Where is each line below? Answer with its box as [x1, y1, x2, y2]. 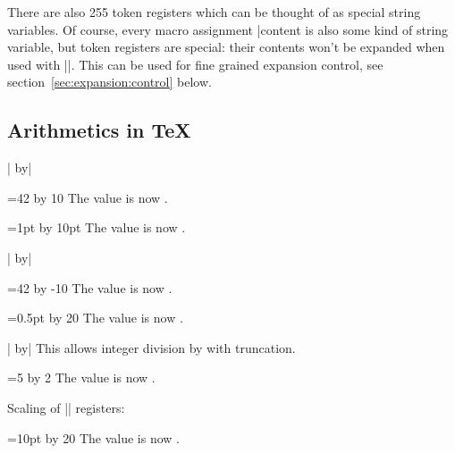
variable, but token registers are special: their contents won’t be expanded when [7, 38, 445, 56]
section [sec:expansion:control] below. [7, 72, 212, 91]
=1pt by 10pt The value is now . [7, 218, 186, 237]
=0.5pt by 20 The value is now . [7, 308, 183, 327]
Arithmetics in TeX [7, 116, 191, 144]
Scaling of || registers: [7, 398, 125, 416]
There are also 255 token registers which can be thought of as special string [7, 3, 421, 21]
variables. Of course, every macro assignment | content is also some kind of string [7, 20, 449, 38]
